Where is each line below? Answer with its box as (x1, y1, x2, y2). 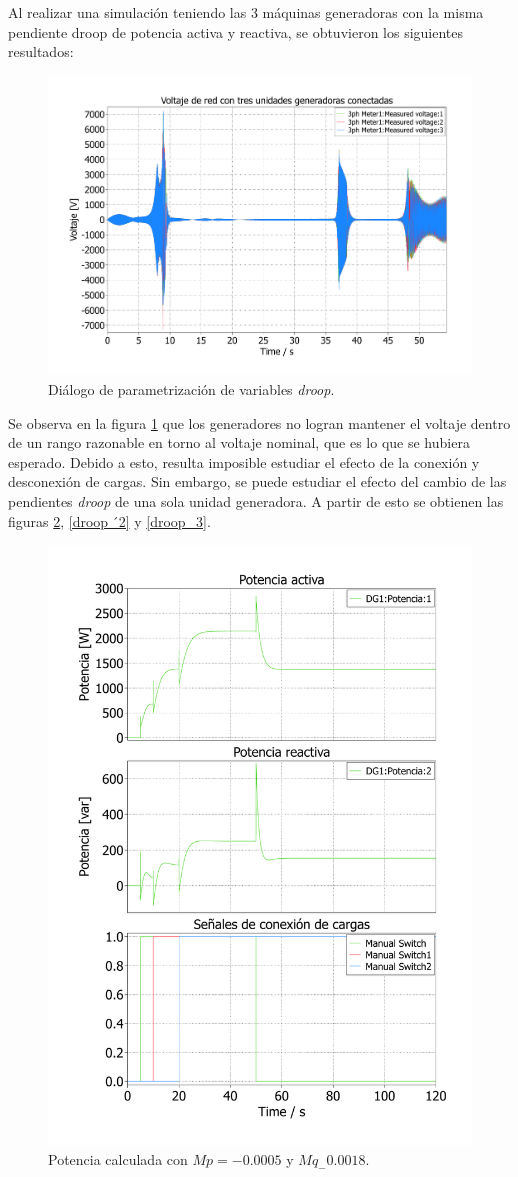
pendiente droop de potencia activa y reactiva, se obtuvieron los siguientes (8, 21, 464, 42)
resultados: (8, 41, 74, 62)
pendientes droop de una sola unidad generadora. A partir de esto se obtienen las (8, 491, 504, 511)
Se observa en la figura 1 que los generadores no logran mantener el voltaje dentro (8, 412, 511, 433)
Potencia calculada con (48, 1148, 188, 1169)
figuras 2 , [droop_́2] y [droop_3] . (8, 510, 211, 531)
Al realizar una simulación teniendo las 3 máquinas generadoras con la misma (8, 2, 484, 22)
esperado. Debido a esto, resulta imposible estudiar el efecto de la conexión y (8, 451, 480, 472)
